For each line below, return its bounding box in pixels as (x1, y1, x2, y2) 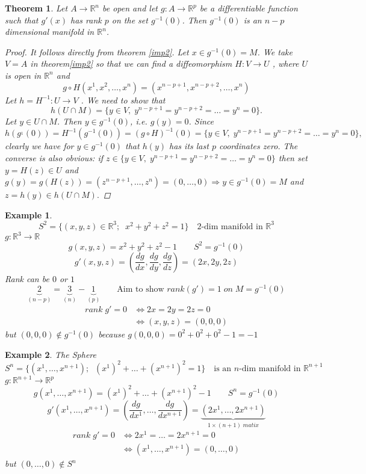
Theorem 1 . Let (5, 2, 68, 14)
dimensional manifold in (5, 25, 95, 38)
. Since (188, 115, 214, 128)
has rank (70, 13, 102, 26)
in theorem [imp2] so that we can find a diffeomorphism (30, 57, 232, 70)
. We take (257, 45, 293, 58)
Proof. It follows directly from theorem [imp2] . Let (5, 45, 189, 58)
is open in (5, 69, 42, 81)
